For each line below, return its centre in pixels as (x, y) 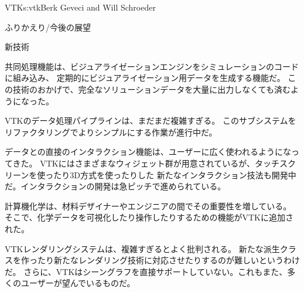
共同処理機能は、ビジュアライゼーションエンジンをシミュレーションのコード (152, 66)
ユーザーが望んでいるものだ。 (78, 283)
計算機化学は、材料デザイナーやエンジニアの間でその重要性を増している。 (148, 206)
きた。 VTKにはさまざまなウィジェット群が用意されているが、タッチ (146, 163)
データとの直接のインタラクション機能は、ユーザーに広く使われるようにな (148, 152)
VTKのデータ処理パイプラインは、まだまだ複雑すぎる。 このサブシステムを (151, 120)
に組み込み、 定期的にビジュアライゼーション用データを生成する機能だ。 (145, 78)
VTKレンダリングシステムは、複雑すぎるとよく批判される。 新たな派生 (142, 248)
